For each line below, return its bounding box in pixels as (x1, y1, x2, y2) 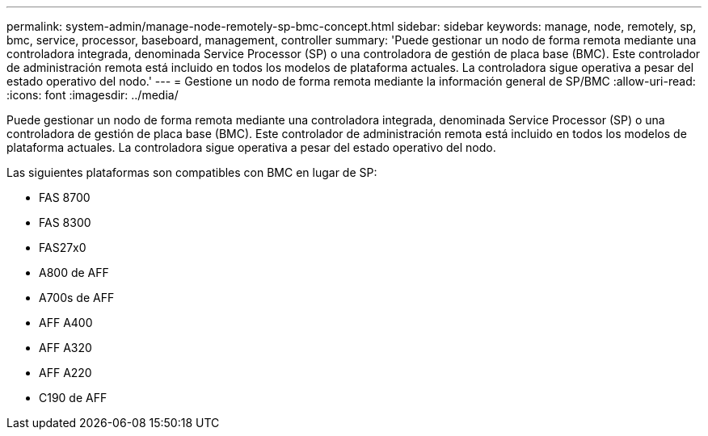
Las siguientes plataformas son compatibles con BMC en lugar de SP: (6, 166, 377, 179)
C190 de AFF (39, 391, 107, 405)
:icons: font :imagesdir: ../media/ (6, 88, 179, 102)
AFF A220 (39, 366, 92, 379)
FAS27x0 (39, 241, 86, 254)
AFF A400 (39, 316, 93, 329)
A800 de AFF (39, 266, 109, 279)
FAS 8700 (39, 191, 91, 204)
